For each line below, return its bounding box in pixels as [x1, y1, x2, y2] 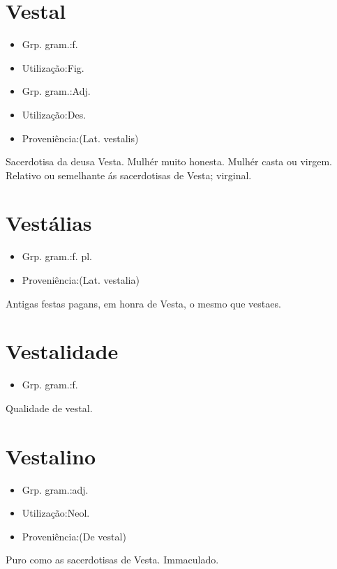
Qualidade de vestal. [6, 400, 93, 415]
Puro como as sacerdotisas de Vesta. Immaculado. [6, 552, 219, 567]
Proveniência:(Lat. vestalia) [22, 273, 140, 287]
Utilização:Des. [22, 107, 87, 121]
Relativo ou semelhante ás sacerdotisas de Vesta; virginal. [6, 167, 252, 182]
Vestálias [6, 208, 92, 237]
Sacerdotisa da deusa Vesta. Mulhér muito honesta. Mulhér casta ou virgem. [6, 154, 332, 169]
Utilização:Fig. [22, 60, 84, 75]
